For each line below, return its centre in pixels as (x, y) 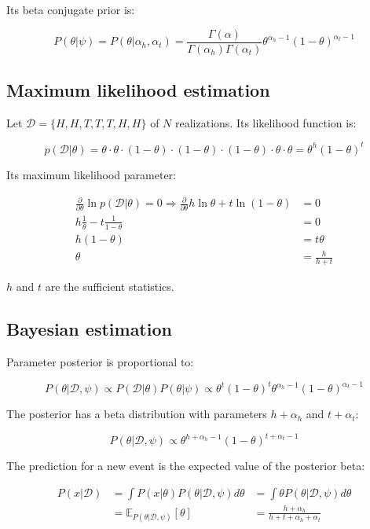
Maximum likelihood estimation (138, 90)
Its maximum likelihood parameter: (91, 174)
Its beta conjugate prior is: (71, 9)
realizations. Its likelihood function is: (266, 122)
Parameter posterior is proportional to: (100, 361)
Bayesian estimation (89, 329)
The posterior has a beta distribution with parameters (137, 414)
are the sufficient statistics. (110, 287)
